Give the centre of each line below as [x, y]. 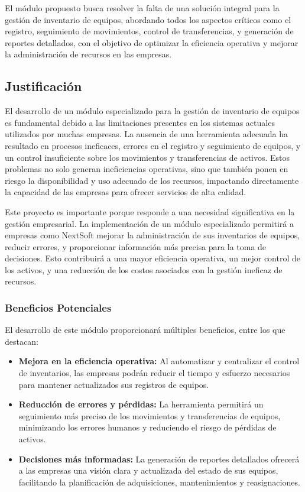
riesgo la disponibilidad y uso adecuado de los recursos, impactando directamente [152, 180]
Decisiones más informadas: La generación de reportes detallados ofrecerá [159, 459]
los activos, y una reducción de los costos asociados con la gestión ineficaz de [144, 269]
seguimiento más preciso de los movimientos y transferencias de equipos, [150, 415]
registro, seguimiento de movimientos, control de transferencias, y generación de [149, 31]
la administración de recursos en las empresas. [88, 54]
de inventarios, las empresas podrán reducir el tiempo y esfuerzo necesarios [154, 373]
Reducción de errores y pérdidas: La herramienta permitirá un [141, 404]
